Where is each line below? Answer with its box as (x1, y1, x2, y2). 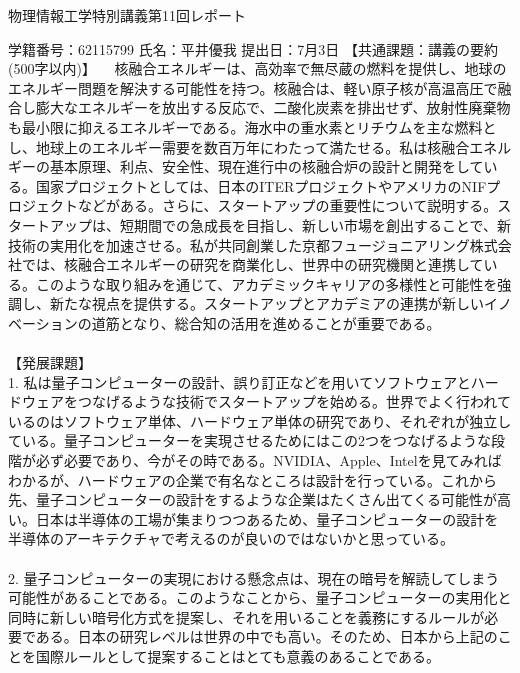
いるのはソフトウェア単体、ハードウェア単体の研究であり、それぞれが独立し (8, 410, 512, 431)
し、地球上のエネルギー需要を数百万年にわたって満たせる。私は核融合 (8, 136, 470, 157)
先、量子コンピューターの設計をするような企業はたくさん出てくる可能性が (8, 489, 498, 510)
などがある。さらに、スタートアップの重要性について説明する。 (77, 195, 498, 216)
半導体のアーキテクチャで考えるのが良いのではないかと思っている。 (8, 528, 454, 549)
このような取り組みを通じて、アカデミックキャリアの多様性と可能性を (35, 273, 498, 294)
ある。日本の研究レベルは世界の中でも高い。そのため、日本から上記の (35, 626, 498, 647)
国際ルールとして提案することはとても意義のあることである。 (35, 646, 440, 666)
